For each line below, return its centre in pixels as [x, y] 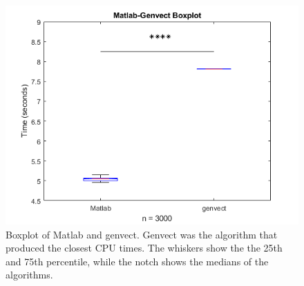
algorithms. [29, 275]
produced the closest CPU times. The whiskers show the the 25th [144, 248]
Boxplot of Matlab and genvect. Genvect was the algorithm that [142, 234]
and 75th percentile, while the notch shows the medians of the [137, 261]
